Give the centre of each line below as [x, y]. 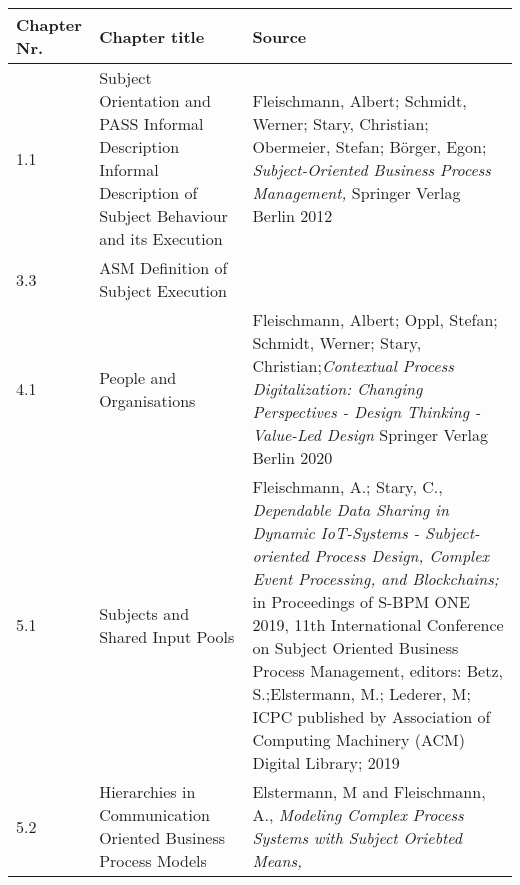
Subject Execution [163, 290]
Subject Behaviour [163, 215]
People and [138, 377]
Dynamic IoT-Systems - [336, 532]
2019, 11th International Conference [378, 624]
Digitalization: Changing [337, 388]
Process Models [153, 860]
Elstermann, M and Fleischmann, [369, 791]
